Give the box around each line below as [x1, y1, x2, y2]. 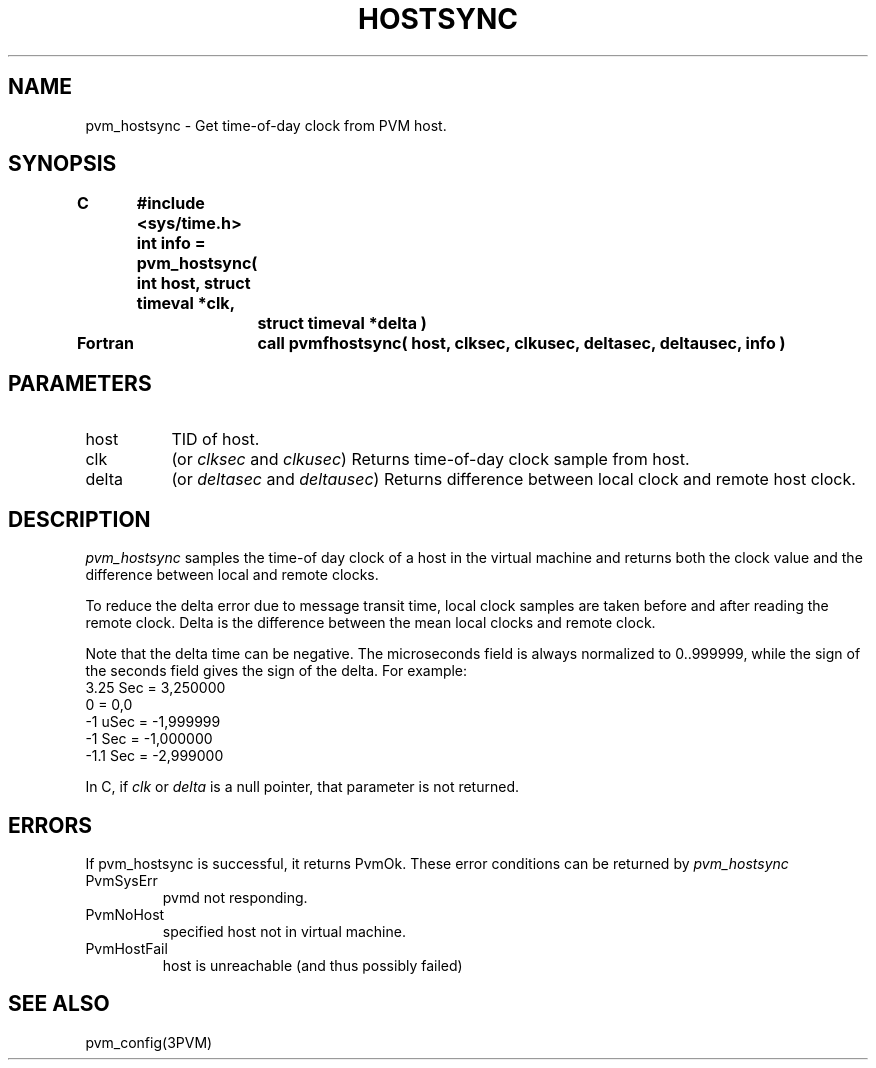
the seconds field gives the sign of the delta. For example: [85, 662, 468, 680]
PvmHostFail [85, 939, 168, 957]
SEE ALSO [8, 991, 110, 1017]
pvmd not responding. [162, 888, 308, 906]
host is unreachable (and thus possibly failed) [162, 956, 463, 974]
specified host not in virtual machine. [162, 922, 406, 940]
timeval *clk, [136, 293, 235, 314]
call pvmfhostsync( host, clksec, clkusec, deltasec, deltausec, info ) [257, 333, 786, 354]
